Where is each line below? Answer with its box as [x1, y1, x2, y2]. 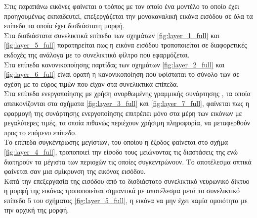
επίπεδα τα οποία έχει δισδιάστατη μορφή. [4, 20, 125, 31]
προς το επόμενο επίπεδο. [4, 127, 77, 137]
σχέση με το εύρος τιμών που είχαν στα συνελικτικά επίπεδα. [4, 78, 179, 89]
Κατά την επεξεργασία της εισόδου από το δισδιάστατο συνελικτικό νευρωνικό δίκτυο [4, 175, 250, 186]
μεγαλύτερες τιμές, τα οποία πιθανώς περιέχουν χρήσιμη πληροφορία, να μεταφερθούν [4, 117, 250, 128]
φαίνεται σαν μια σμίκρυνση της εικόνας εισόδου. [4, 166, 146, 176]
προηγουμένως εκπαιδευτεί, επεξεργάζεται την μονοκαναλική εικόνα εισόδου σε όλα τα [4, 10, 253, 21]
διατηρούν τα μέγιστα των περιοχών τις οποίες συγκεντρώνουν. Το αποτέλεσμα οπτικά [4, 156, 252, 166]
